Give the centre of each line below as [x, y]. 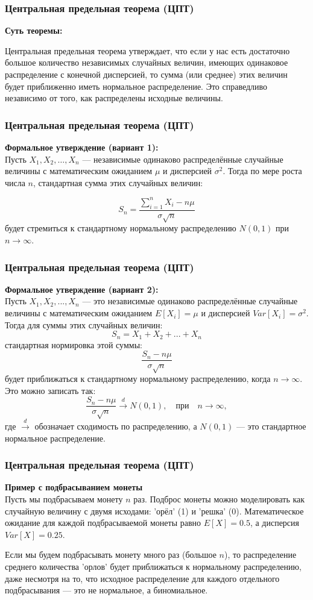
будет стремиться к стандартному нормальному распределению [121, 228]
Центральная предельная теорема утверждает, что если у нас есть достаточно [147, 50]
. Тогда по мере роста [262, 171]
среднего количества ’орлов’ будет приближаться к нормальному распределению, [153, 566]
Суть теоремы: [34, 30]
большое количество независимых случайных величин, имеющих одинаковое [147, 62]
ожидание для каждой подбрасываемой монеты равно [103, 523]
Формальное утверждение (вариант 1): [82, 147]
